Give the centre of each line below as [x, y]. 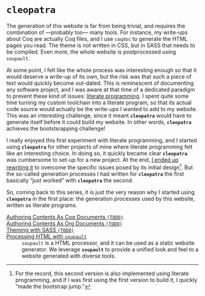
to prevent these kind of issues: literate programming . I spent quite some [98, 96]
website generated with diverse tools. [69, 256]
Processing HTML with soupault [47, 236]
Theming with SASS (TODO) [40, 229]
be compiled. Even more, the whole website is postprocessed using [91, 52]
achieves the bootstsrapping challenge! [56, 128]
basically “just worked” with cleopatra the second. [70, 180]
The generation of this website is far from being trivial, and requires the [96, 26]
